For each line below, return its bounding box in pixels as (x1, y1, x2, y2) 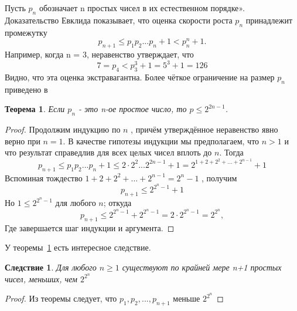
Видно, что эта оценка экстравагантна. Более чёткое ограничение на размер (5, 70, 275, 83)
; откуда (103, 197, 132, 209)
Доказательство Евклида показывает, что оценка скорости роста (5, 13, 233, 26)
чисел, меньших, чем (5, 272, 78, 285)
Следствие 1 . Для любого (5, 261, 97, 273)
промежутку (5, 26, 47, 38)
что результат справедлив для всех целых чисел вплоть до (5, 146, 212, 158)
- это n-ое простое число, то (78, 103, 187, 115)
